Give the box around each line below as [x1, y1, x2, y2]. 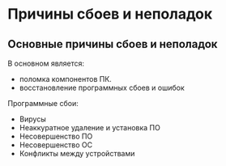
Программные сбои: [7, 99, 79, 108]
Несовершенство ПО [19, 131, 93, 141]
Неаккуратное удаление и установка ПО [19, 123, 161, 132]
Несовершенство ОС [19, 140, 93, 150]
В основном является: [7, 58, 85, 68]
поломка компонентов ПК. [19, 74, 113, 83]
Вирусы [19, 114, 46, 124]
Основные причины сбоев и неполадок [7, 37, 218, 51]
